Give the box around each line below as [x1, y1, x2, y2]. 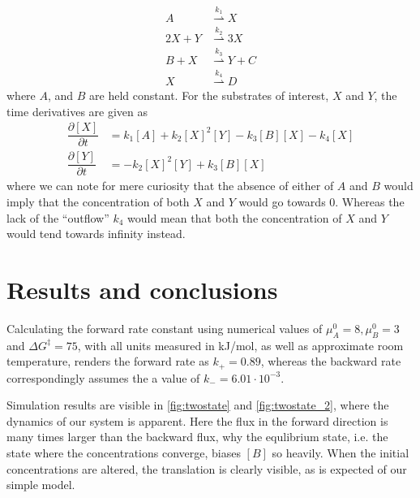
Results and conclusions [6, 272, 278, 305]
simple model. [6, 476, 75, 493]
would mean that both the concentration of [127, 209, 342, 226]
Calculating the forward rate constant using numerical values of [6, 319, 323, 336]
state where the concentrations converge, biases [6, 444, 241, 461]
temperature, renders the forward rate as [6, 353, 209, 370]
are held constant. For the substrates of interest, [89, 86, 329, 103]
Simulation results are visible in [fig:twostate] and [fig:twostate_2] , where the [6, 396, 389, 414]
